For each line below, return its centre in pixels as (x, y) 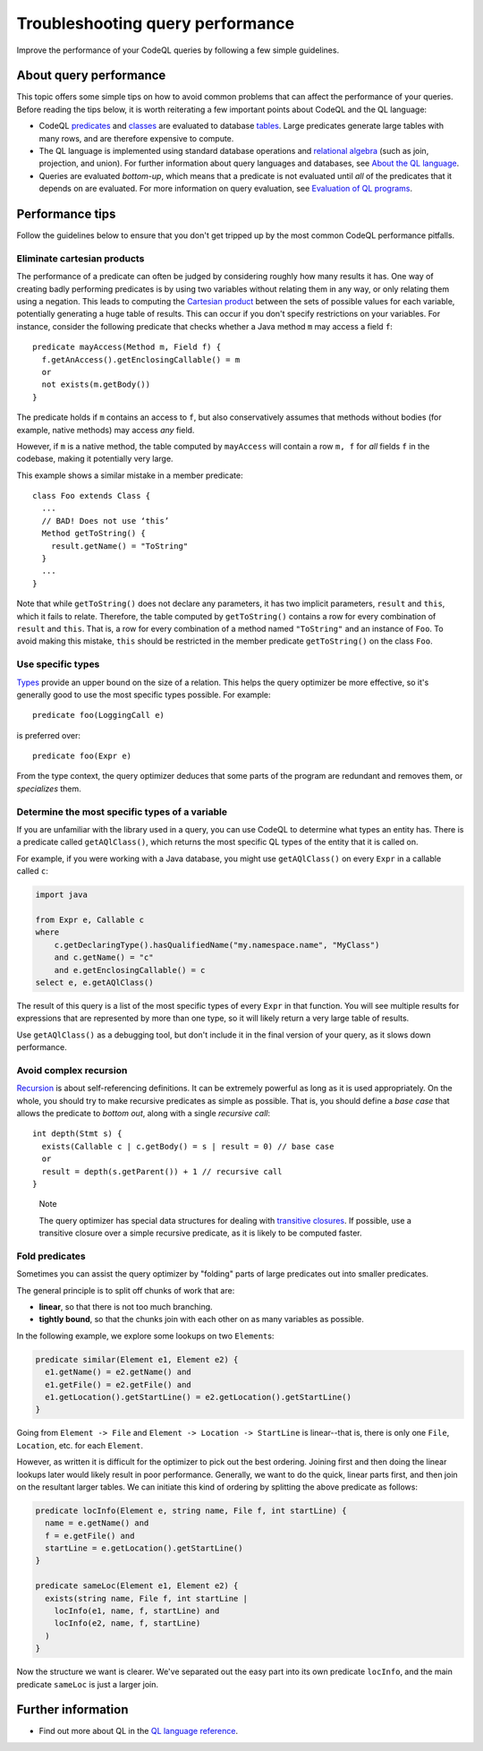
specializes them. (49, 789)
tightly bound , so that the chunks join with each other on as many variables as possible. (201, 1320)
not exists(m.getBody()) (96, 384)
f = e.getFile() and (90, 1536)
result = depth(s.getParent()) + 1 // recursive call (162, 1171)
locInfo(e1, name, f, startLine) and (137, 1611)
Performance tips (66, 214)
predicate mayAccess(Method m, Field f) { (127, 347)
